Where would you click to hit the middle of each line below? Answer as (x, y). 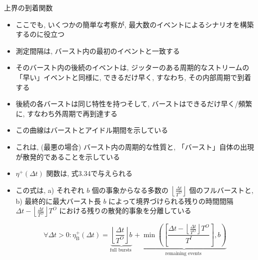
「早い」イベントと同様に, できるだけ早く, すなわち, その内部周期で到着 (133, 77)
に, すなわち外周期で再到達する (67, 113)
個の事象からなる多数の (130, 190)
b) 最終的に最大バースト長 (58, 201)
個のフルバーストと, (221, 190)
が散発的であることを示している (68, 156)
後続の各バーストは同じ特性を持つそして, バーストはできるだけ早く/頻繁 (134, 104)
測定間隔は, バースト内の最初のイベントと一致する (98, 50)
